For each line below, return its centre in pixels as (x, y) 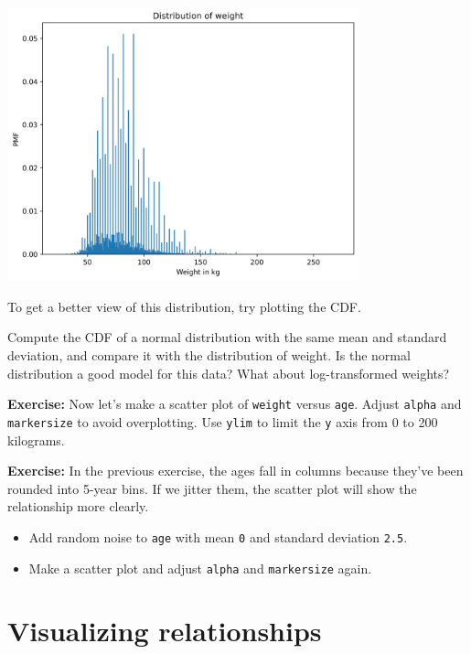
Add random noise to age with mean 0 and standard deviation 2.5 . (218, 536)
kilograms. (36, 440)
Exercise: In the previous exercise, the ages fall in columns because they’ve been (235, 471)
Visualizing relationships (165, 631)
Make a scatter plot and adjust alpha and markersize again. (200, 568)
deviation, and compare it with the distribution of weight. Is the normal (209, 355)
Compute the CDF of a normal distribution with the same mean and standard (227, 337)
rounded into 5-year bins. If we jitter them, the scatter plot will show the (212, 488)
